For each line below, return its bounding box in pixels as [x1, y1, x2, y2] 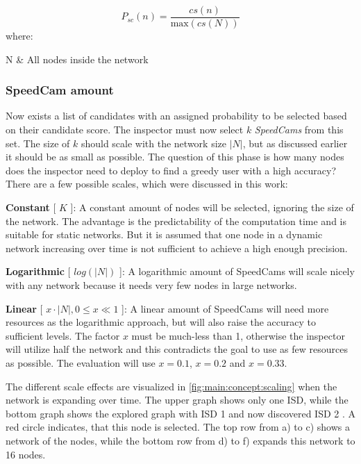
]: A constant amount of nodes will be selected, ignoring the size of [70, 200, 354, 215]
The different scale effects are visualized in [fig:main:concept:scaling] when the [6, 379, 337, 393]
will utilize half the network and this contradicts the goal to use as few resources [6, 342, 348, 356]
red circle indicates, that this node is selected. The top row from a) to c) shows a [6, 420, 350, 434]
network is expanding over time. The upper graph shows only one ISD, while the [6, 392, 349, 407]
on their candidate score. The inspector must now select [6, 122, 244, 137]
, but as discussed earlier [242, 135, 348, 150]
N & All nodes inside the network [6, 51, 149, 66]
